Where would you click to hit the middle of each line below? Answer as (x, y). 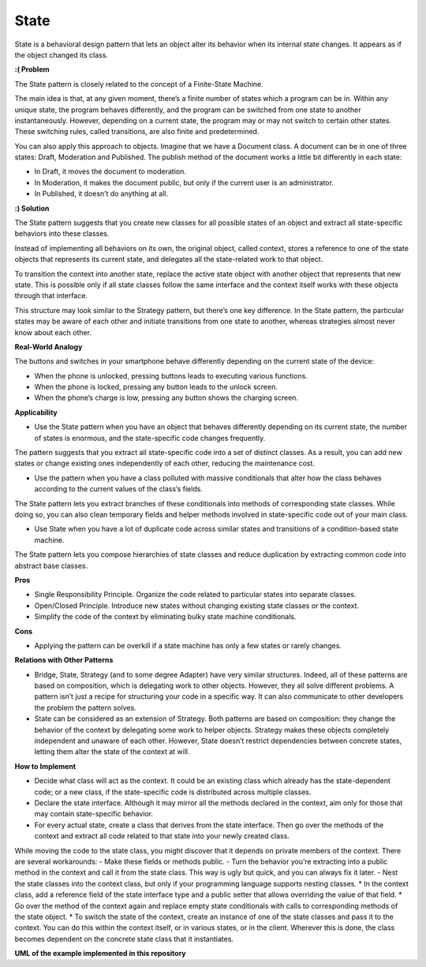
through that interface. (51, 296)
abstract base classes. (51, 566)
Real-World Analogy (49, 346)
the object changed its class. (61, 54)
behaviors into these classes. (62, 233)
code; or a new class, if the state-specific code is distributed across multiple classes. (173, 792)
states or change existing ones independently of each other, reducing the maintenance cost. (165, 463)
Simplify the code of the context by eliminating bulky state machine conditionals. (165, 617)
